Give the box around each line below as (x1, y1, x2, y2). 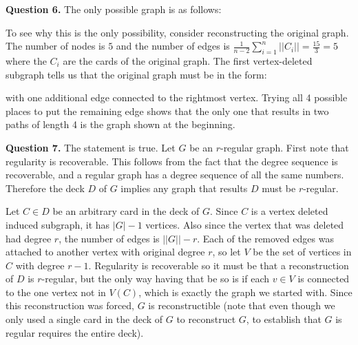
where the (6, 53, 47, 67)
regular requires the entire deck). (6, 325, 144, 339)
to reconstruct (176, 312, 236, 326)
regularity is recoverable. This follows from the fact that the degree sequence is (6, 154, 338, 168)
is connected (297, 271, 350, 286)
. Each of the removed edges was (197, 231, 334, 245)
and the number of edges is (116, 39, 230, 53)
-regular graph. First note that (220, 140, 349, 154)
